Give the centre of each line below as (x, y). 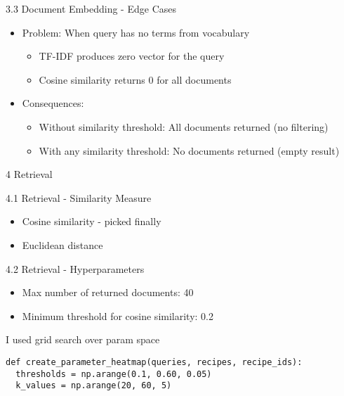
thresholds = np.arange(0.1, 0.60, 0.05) (114, 374)
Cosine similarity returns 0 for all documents (135, 79)
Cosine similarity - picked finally (92, 221)
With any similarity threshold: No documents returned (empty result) (189, 150)
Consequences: (53, 103)
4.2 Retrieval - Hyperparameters (75, 268)
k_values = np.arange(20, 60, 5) (94, 386)
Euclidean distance (62, 244)
